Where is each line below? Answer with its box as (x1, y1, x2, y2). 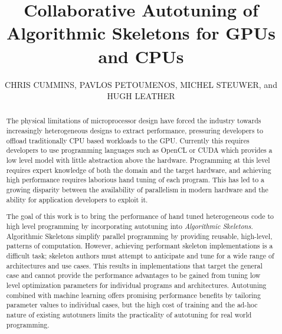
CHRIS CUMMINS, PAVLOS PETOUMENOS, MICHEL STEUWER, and (5, 78, 277, 90)
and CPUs (98, 44, 184, 68)
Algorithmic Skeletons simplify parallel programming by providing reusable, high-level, (6, 231, 273, 241)
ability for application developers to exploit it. (6, 194, 148, 204)
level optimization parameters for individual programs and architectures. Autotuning (6, 280, 267, 290)
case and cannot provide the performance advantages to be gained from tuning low (6, 270, 261, 280)
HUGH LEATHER (107, 90, 175, 102)
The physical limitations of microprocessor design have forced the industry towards (6, 116, 261, 126)
